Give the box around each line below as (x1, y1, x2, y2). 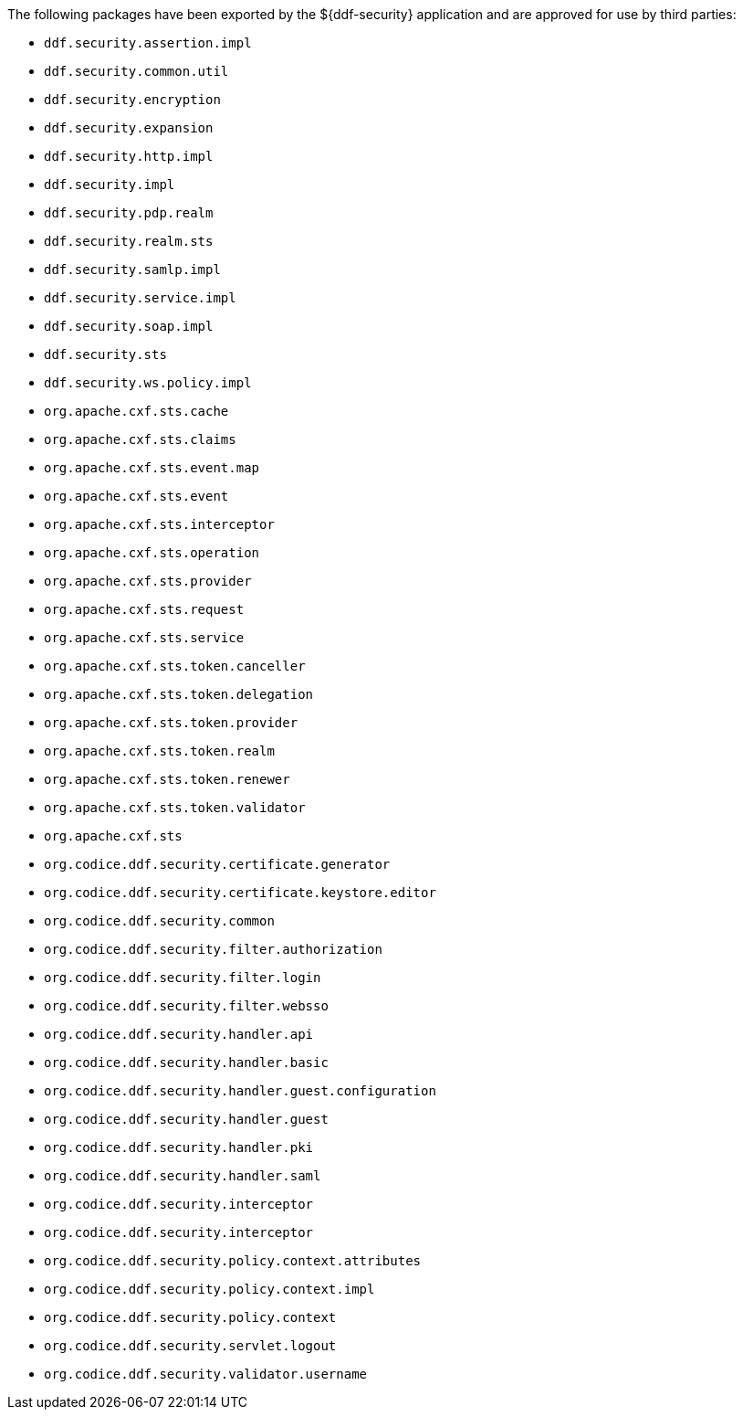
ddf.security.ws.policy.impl (44, 375, 252, 390)
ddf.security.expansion (44, 121, 214, 135)
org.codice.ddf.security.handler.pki (44, 1140, 314, 1155)
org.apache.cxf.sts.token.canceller (44, 659, 306, 673)
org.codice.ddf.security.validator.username (44, 1367, 368, 1381)
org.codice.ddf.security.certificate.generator (44, 857, 391, 872)
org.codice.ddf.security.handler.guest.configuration (44, 1084, 436, 1098)
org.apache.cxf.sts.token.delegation (44, 687, 314, 702)
